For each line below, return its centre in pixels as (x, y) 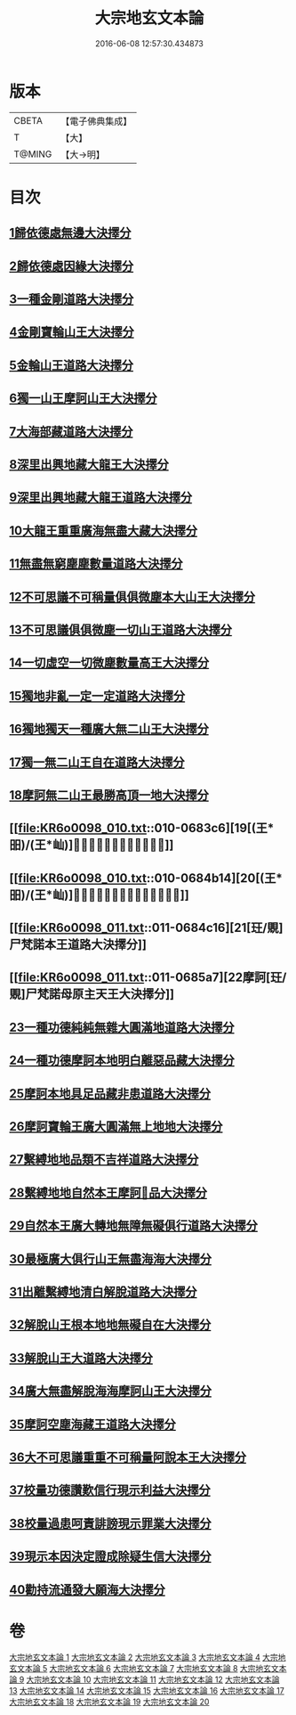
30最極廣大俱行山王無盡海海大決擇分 (110, 1258)
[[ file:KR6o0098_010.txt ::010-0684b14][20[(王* (146, 878)
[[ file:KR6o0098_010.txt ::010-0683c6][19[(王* (142, 828)
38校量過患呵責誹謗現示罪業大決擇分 (110, 1523)
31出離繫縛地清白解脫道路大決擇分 (103, 1291)
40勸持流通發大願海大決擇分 (88, 1590)
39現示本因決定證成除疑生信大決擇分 (110, 1557)
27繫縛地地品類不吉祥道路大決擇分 (104, 1160)
